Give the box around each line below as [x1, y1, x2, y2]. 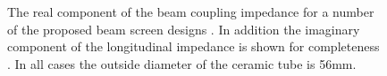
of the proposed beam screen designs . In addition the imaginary [7, 19, 360, 38]
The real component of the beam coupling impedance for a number [7, 3, 374, 20]
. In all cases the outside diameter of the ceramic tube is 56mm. [7, 54, 357, 72]
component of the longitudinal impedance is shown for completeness [7, 37, 380, 56]
